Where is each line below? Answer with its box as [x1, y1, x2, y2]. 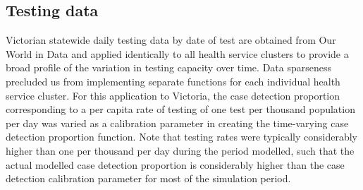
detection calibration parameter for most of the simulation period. [6, 171, 291, 186]
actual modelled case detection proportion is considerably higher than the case [6, 157, 345, 172]
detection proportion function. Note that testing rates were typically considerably [6, 129, 358, 144]
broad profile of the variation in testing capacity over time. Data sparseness [6, 60, 331, 75]
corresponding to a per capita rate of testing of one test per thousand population [6, 102, 355, 117]
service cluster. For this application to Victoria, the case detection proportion [6, 88, 340, 102]
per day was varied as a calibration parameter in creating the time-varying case [6, 115, 349, 130]
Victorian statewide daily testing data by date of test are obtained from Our [6, 32, 336, 47]
